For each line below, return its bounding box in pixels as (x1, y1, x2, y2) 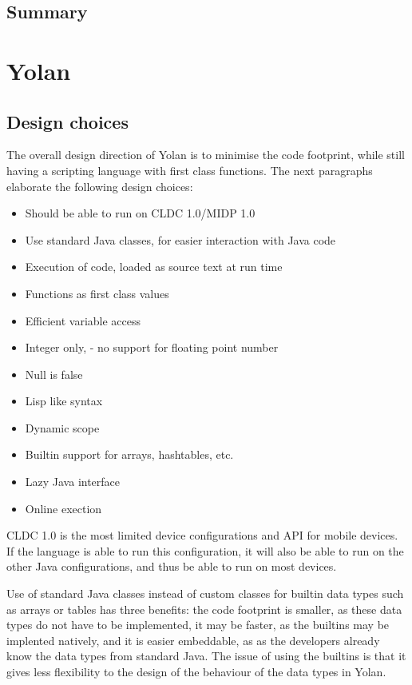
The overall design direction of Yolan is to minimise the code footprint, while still (6, 146, 405, 163)
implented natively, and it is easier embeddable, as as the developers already (6, 631, 380, 648)
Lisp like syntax (25, 392, 103, 409)
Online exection (25, 500, 102, 516)
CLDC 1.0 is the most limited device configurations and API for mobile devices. (6, 527, 398, 544)
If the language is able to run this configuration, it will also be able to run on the (6, 542, 404, 559)
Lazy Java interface (25, 473, 121, 490)
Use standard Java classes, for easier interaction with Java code (25, 231, 336, 248)
